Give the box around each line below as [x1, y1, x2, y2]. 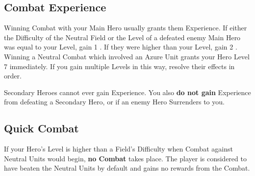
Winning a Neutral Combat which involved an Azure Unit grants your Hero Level [4, 51, 250, 61]
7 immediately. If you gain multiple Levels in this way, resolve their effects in [4, 61, 235, 71]
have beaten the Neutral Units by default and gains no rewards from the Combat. [4, 163, 250, 173]
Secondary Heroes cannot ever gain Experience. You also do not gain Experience [4, 87, 251, 97]
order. [4, 71, 22, 81]
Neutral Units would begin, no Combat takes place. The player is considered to [4, 153, 247, 163]
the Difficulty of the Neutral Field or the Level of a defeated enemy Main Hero [4, 32, 241, 42]
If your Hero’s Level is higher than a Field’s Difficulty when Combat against [4, 144, 233, 154]
